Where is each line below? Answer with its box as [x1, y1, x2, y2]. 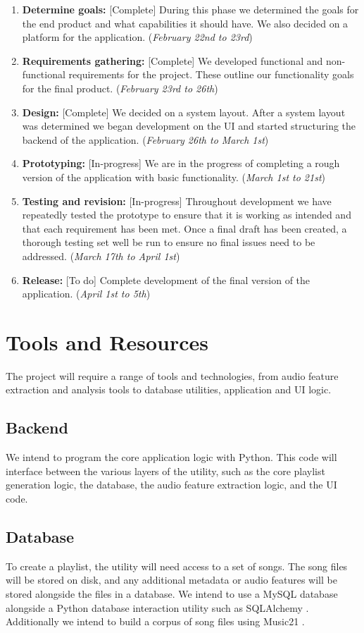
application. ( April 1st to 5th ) [22, 286, 151, 301]
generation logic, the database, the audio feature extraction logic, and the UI [6, 477, 337, 492]
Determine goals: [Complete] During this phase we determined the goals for [22, 2, 359, 16]
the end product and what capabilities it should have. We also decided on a [22, 16, 349, 30]
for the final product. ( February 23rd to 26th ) [22, 80, 218, 95]
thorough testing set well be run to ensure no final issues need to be [22, 235, 315, 250]
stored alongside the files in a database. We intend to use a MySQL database [6, 586, 338, 601]
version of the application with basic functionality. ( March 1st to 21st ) [22, 169, 325, 184]
